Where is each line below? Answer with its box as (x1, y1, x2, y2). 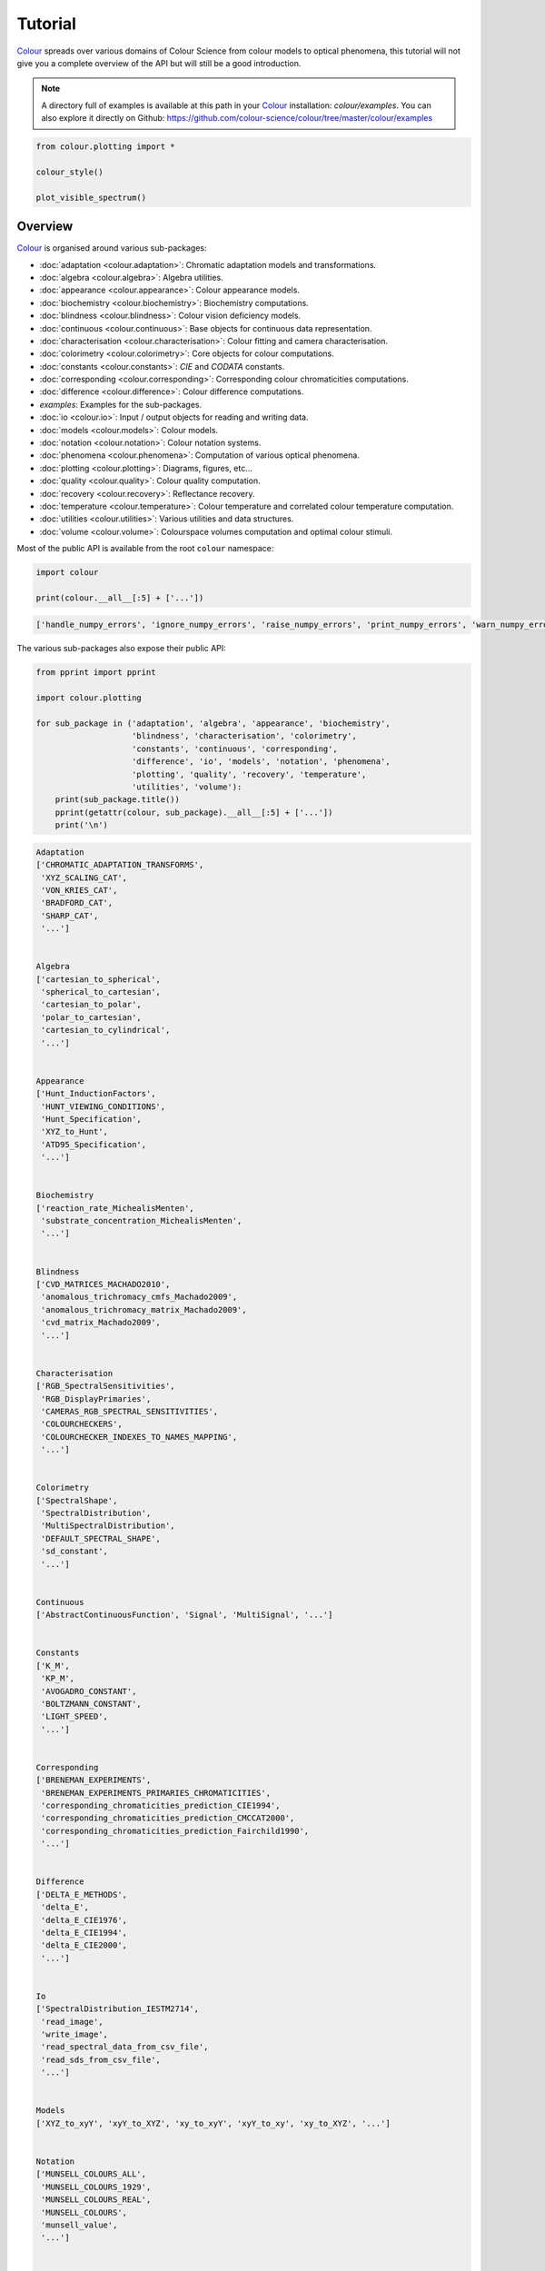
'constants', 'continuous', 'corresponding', (132, 743, 338, 754)
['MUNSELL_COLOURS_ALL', (35, 2169, 147, 2179)
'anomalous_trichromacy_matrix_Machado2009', (41, 1304, 247, 1314)
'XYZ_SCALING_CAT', (41, 872, 127, 883)
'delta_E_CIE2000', (41, 1940, 127, 1950)
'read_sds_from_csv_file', (41, 2054, 161, 2065)
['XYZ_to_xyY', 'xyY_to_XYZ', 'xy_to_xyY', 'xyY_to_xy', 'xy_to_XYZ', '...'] (35, 2117, 391, 2128)
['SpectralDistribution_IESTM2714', (35, 2004, 200, 2014)
